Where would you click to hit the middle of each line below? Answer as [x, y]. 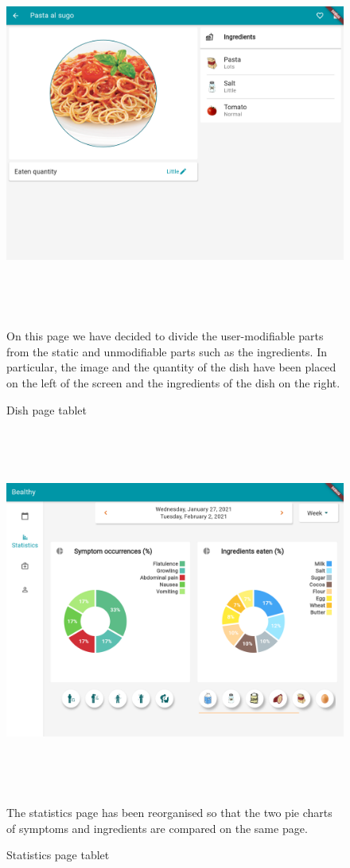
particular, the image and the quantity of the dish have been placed [171, 367]
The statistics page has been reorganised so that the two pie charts [169, 813]
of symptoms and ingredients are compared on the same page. [157, 828]
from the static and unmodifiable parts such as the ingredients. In [167, 351]
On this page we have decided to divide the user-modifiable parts [165, 336]
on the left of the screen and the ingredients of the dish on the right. [173, 382]
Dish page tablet [47, 409]
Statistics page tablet [58, 855]
